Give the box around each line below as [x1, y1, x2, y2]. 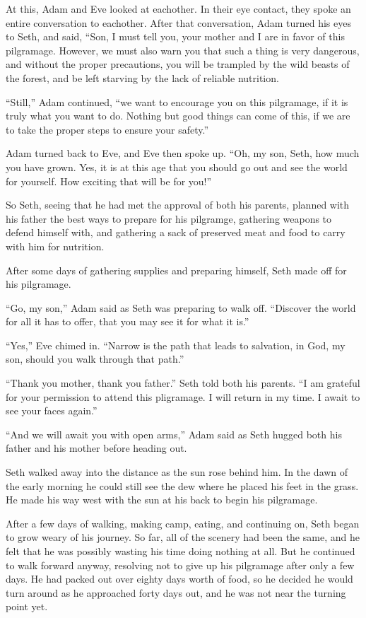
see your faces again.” [6, 403, 98, 418]
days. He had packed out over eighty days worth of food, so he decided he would [6, 571, 353, 586]
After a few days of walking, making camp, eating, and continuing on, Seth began [6, 515, 360, 530]
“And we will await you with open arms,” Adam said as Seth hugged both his [6, 426, 342, 441]
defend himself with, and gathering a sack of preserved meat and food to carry [6, 225, 346, 240]
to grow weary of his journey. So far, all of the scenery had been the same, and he [6, 530, 360, 544]
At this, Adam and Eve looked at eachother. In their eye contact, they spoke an [6, 1, 351, 16]
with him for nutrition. [6, 238, 105, 253]
